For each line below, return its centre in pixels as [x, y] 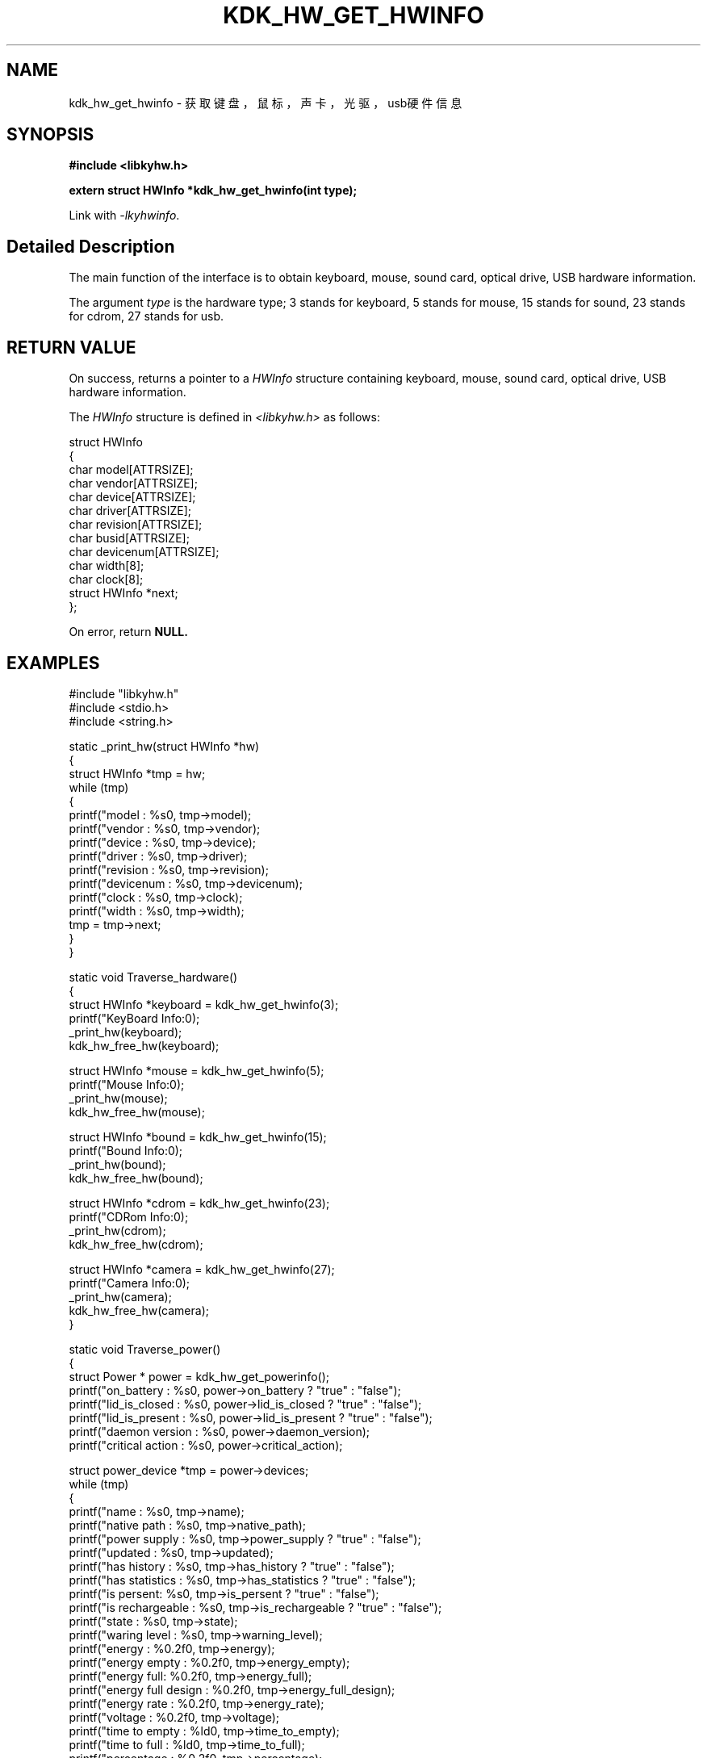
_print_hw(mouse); [118, 1098]
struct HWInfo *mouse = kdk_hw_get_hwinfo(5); [197, 1070]
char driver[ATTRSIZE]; [130, 511]
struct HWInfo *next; [123, 593]
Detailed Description [91, 246]
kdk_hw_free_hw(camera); [139, 1310]
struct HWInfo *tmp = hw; [137, 773]
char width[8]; [107, 566]
